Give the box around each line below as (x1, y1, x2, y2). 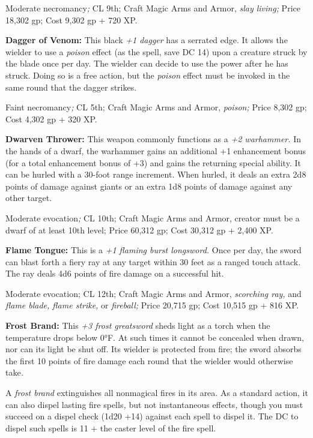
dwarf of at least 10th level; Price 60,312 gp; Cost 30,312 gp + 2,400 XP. (5, 223, 273, 236)
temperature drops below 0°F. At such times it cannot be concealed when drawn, (5, 331, 304, 343)
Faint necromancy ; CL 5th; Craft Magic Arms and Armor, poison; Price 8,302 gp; (5, 101, 307, 113)
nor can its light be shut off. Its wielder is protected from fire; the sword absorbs (5, 343, 302, 355)
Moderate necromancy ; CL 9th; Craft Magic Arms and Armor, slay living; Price (5, 2, 300, 14)
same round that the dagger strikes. (5, 80, 137, 93)
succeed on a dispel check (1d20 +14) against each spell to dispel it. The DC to (5, 410, 299, 422)
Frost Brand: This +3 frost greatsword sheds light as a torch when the (5, 319, 270, 332)
